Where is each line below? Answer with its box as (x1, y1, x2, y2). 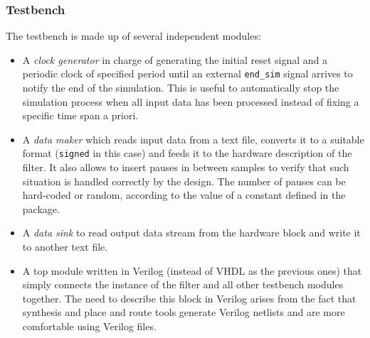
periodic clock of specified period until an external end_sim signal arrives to (22, 66, 353, 81)
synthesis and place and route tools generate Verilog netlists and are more (22, 305, 345, 320)
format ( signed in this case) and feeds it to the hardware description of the (22, 146, 352, 160)
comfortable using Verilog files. (22, 319, 157, 334)
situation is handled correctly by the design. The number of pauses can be (22, 173, 346, 188)
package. (22, 201, 60, 216)
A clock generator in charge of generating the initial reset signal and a (22, 52, 328, 67)
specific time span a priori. (22, 108, 139, 123)
